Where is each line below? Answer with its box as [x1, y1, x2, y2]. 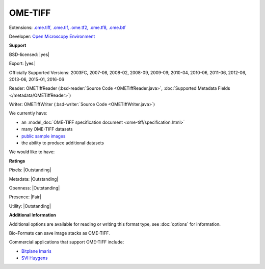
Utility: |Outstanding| [9, 203, 51, 209]
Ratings [9, 158, 26, 164]
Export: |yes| [9, 60, 35, 66]
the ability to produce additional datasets [21, 140, 104, 146]
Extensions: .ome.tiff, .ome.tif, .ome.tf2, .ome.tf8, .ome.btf [9, 25, 126, 30]
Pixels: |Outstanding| [9, 167, 52, 173]
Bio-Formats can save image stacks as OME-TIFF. [9, 230, 110, 236]
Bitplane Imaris [21, 248, 52, 254]
